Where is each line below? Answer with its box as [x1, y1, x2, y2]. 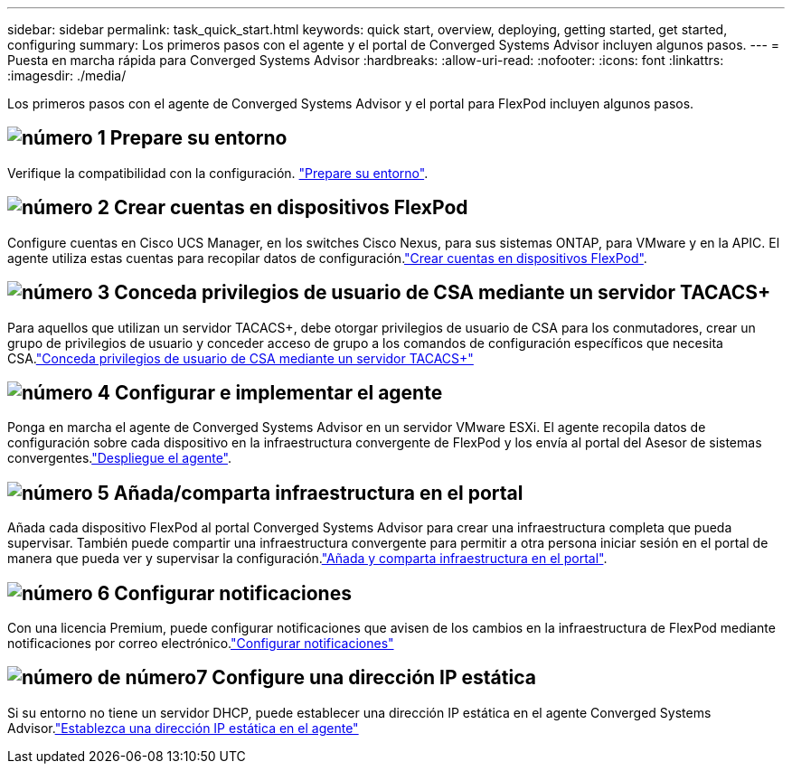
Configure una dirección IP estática [212, 666, 536, 690]
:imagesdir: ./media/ [7, 68, 127, 83]
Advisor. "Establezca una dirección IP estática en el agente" [7, 719, 359, 736]
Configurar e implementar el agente [114, 381, 443, 404]
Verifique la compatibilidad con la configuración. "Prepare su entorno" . [7, 165, 429, 181]
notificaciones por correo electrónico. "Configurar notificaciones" [7, 635, 394, 652]
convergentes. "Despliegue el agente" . [7, 450, 232, 466]
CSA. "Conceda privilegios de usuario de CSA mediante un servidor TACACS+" [7, 350, 474, 366]
